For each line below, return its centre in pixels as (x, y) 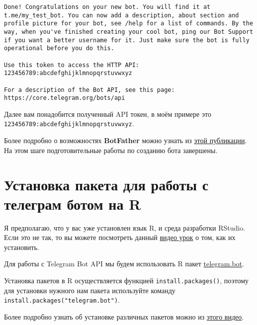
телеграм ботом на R (73, 203)
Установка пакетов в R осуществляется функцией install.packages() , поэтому (127, 280)
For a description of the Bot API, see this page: (89, 90)
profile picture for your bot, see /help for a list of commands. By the (129, 24)
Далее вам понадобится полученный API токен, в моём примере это (108, 114)
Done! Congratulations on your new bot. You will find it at (107, 7)
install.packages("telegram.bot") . (62, 300)
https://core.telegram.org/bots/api (65, 98)
